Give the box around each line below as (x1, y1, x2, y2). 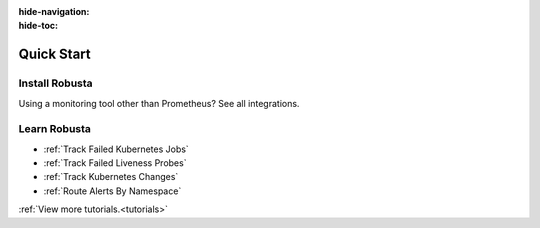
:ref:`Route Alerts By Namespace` (43, 185, 182, 197)
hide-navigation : (18, 6, 90, 17)
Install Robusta (18, 76, 94, 90)
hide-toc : (18, 20, 59, 32)
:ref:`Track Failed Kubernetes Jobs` (43, 143, 189, 155)
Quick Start (18, 46, 91, 63)
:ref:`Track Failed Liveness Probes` (43, 157, 187, 169)
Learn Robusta (18, 122, 92, 136)
